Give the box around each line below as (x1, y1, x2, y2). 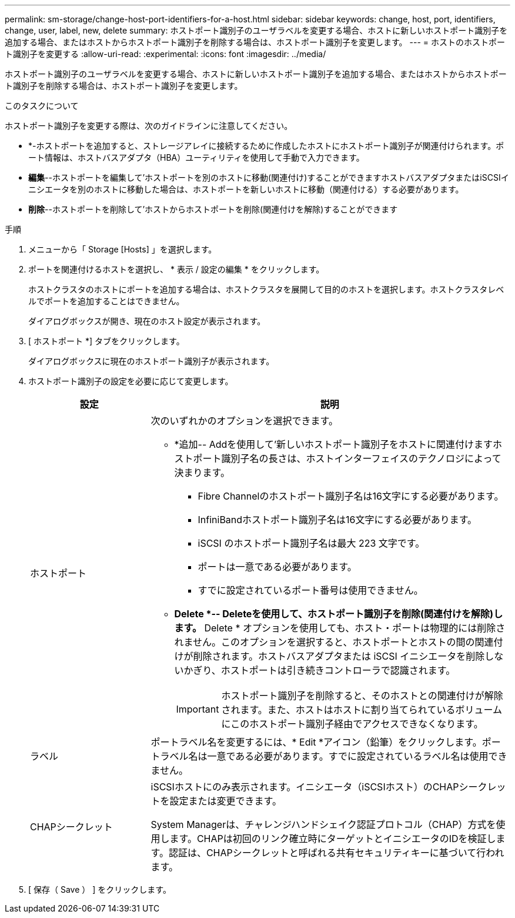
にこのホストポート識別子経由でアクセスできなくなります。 (221, 718, 483, 730)
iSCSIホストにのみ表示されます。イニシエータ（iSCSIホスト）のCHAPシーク (151, 781, 487, 793)
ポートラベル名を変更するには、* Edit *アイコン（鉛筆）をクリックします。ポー (151, 736, 501, 748)
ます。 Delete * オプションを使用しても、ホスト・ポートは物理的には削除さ (174, 622, 506, 634)
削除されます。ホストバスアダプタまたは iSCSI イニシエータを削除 (193, 650, 485, 662)
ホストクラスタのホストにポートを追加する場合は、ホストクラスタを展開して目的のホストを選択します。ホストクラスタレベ (28, 284, 504, 294)
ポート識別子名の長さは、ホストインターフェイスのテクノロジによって (193, 453, 501, 464)
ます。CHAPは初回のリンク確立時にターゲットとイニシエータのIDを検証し (169, 833, 496, 844)
